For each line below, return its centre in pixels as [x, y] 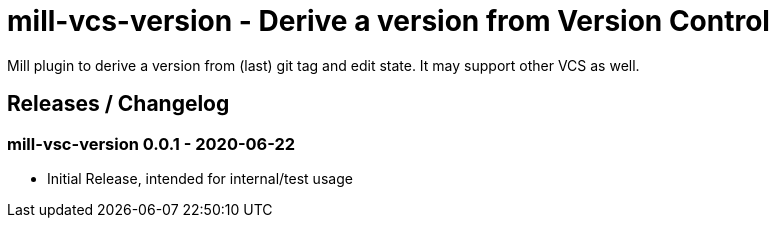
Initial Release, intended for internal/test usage [200, 178]
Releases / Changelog [118, 104]
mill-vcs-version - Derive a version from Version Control [388, 21]
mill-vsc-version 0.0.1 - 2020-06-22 [151, 143]
